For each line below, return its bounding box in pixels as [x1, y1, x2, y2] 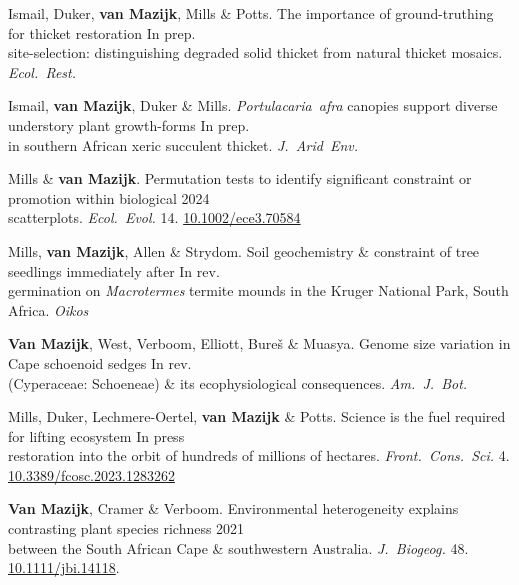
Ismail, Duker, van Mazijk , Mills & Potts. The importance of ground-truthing [8, 3, 494, 23]
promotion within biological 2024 [8, 187, 210, 208]
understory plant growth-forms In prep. [8, 114, 250, 135]
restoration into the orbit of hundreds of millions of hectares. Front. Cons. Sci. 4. [8, 445, 510, 466]
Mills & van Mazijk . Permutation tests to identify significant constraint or [8, 168, 472, 189]
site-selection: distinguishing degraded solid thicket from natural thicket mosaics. [8, 42, 503, 63]
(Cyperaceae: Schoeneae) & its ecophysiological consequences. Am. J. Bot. [8, 372, 468, 393]
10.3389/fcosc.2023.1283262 [8, 464, 175, 485]
